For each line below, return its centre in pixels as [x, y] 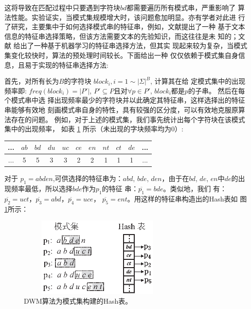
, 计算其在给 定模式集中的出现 [198, 81]
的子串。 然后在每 [216, 90]
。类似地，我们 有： [195, 188]
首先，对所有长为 [32, 81]
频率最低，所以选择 [42, 188]
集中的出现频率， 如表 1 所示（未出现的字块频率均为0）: [94, 129]
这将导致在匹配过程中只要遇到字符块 [62, 7]
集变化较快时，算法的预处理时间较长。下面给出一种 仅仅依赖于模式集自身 [121, 55]
